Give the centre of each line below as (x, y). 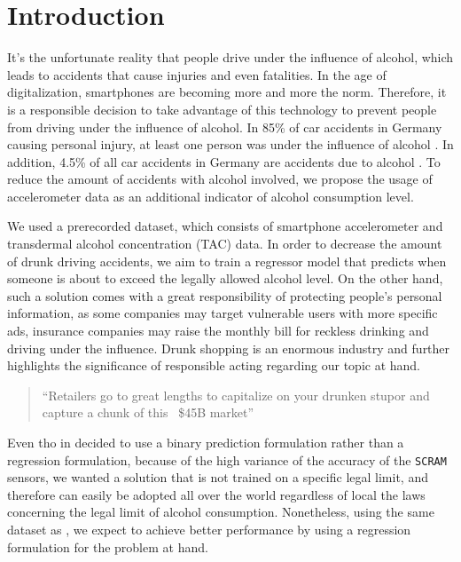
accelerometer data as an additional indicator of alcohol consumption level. (211, 196)
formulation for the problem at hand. (108, 546)
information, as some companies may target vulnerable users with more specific (223, 313)
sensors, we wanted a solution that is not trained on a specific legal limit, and (218, 477)
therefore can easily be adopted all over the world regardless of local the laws (216, 494)
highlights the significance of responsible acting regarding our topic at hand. (214, 365)
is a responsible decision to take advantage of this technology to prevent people (222, 109)
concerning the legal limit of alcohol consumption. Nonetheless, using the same (221, 512)
